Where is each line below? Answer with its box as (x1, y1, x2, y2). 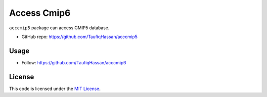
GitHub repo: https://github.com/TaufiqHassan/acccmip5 (21, 34, 138, 40)
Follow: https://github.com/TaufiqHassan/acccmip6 (21, 59, 126, 65)
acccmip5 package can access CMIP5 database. (9, 25, 110, 31)
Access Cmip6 (9, 7, 71, 18)
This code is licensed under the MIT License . (9, 86, 101, 92)
